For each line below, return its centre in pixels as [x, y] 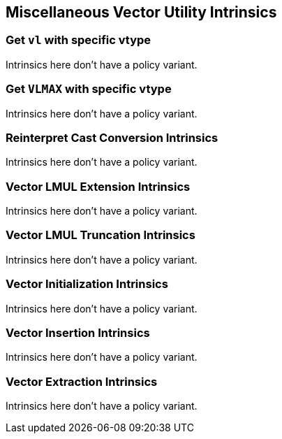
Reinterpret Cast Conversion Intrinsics [112, 137]
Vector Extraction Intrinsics [82, 381]
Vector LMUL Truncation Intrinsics [101, 235]
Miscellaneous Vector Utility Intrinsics [141, 12]
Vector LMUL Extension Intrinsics [98, 186]
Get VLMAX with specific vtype [89, 89]
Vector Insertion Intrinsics [78, 332]
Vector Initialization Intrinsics [87, 284]
